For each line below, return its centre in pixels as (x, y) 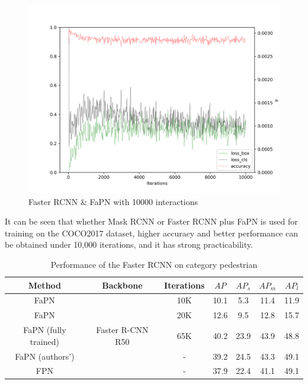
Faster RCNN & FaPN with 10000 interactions (113, 201)
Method (45, 285)
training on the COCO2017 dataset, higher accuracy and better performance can (151, 233)
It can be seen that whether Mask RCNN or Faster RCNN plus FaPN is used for (151, 221)
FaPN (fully (45, 330)
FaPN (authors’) (45, 356)
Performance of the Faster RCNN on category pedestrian (154, 264)
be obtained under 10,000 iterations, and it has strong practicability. (129, 244)
